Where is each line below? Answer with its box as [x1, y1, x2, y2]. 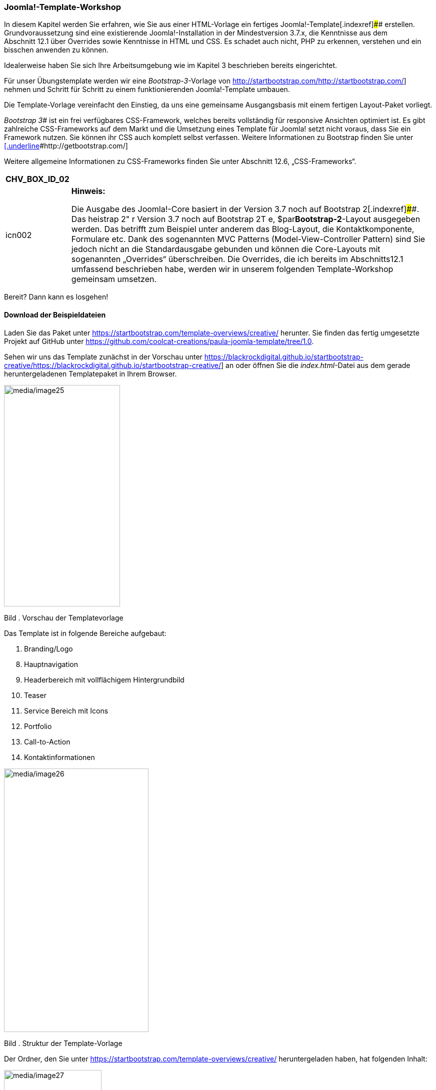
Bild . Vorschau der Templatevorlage [4, 613, 123, 622]
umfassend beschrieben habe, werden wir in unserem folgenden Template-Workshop [71, 264, 393, 274]
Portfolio [24, 721, 52, 730]
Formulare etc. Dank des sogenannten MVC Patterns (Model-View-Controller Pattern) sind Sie [71, 234, 425, 244]
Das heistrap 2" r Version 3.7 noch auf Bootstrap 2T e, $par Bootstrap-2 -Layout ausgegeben [71, 214, 420, 224]
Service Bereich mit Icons [24, 706, 108, 715]
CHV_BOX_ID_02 [5, 174, 69, 184]
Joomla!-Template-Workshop [4, 2, 121, 12]
